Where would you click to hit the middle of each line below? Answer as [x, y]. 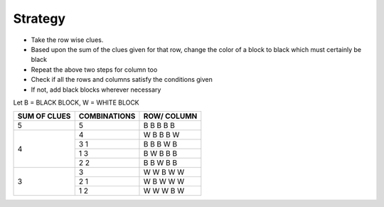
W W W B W [164, 191]
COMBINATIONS [107, 116]
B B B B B [159, 126]
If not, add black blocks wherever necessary [96, 90]
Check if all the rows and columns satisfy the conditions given [122, 80]
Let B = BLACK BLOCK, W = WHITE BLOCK [76, 102]
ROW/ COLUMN [170, 116]
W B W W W [164, 181]
